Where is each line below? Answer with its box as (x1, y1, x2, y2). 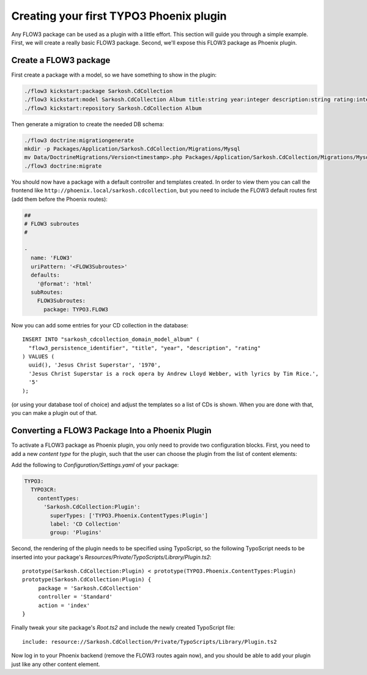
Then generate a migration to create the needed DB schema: (11, 120, 165, 128)
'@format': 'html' (37, 280, 92, 287)
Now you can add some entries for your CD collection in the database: (11, 321, 189, 329)
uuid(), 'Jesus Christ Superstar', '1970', (28, 362, 161, 368)
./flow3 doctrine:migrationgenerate (24, 136, 135, 144)
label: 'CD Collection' (50, 520, 122, 528)
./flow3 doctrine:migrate (24, 162, 102, 170)
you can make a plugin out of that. (11, 409, 98, 417)
